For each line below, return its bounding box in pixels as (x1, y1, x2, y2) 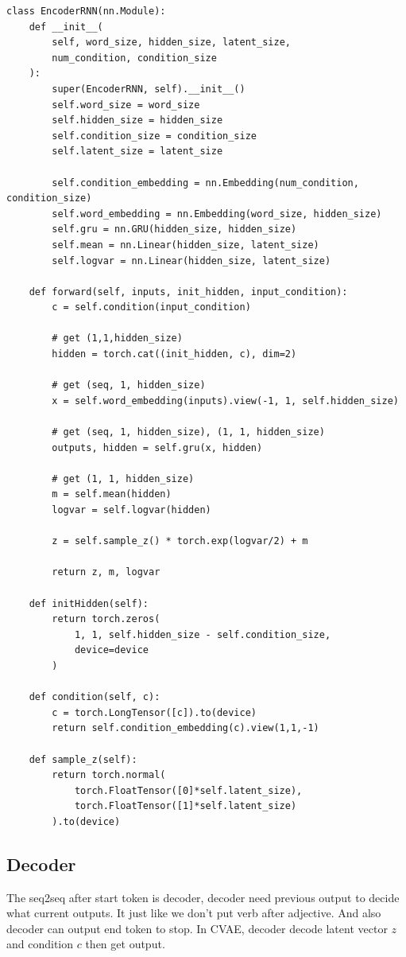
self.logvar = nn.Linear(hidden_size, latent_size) (52, 255, 331, 266)
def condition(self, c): (29, 691, 160, 703)
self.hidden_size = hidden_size (52, 115, 223, 126)
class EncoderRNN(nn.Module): (6, 6, 166, 17)
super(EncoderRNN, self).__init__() (52, 83, 246, 95)
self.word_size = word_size (52, 99, 200, 111)
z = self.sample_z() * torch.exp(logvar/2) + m (52, 535, 308, 547)
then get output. (85, 936, 165, 952)
